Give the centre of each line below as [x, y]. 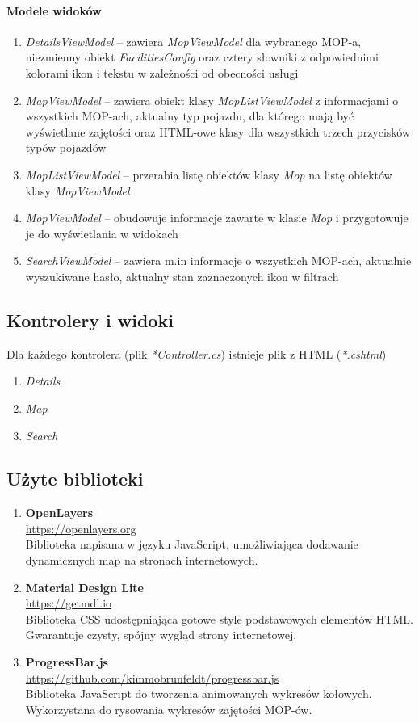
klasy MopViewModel [78, 190]
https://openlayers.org [81, 528]
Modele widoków [54, 10]
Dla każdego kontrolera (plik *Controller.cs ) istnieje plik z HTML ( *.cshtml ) [197, 353]
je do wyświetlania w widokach [102, 233]
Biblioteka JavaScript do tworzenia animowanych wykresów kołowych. [199, 694]
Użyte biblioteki [75, 479]
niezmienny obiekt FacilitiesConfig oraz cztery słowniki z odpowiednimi [202, 57]
